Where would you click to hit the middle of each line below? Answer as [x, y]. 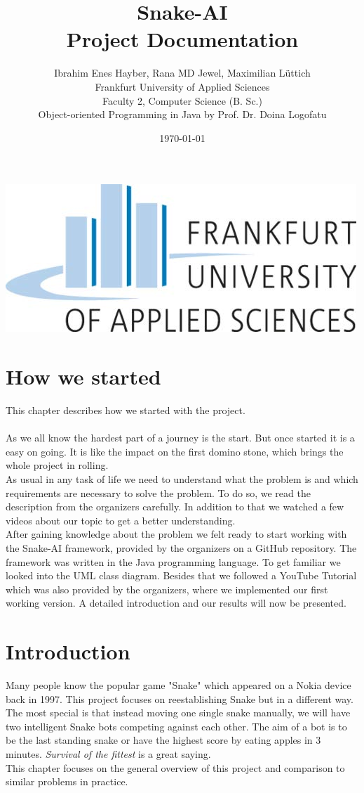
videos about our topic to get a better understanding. [121, 520]
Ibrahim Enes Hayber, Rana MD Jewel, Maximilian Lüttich [182, 73]
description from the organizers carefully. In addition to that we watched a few [175, 507]
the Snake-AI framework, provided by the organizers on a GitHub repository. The [181, 547]
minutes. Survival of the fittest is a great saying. [108, 754]
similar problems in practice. [67, 781]
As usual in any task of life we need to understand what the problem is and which [182, 478]
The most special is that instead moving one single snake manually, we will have [178, 713]
